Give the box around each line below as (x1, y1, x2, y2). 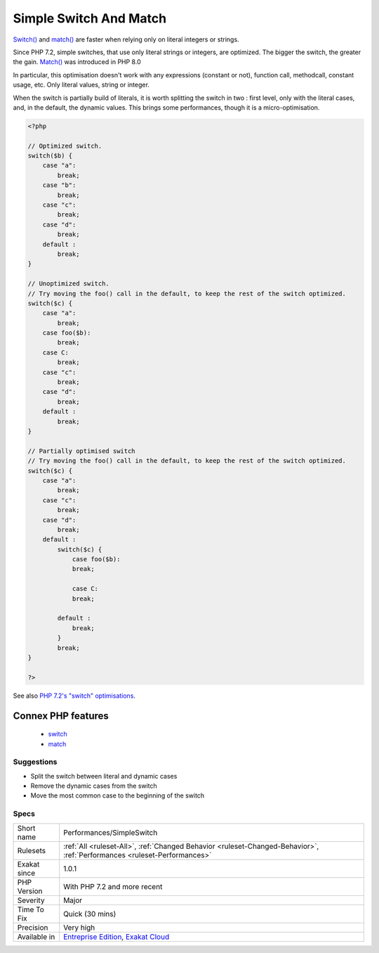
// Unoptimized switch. (27, 280, 110, 288)
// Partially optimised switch (27, 447, 136, 455)
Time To (17, 904, 45, 914)
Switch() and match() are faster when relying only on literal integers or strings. (13, 35, 239, 44)
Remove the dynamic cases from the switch (30, 781, 157, 791)
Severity (17, 895, 45, 905)
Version (17, 886, 43, 896)
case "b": (42, 181, 77, 189)
